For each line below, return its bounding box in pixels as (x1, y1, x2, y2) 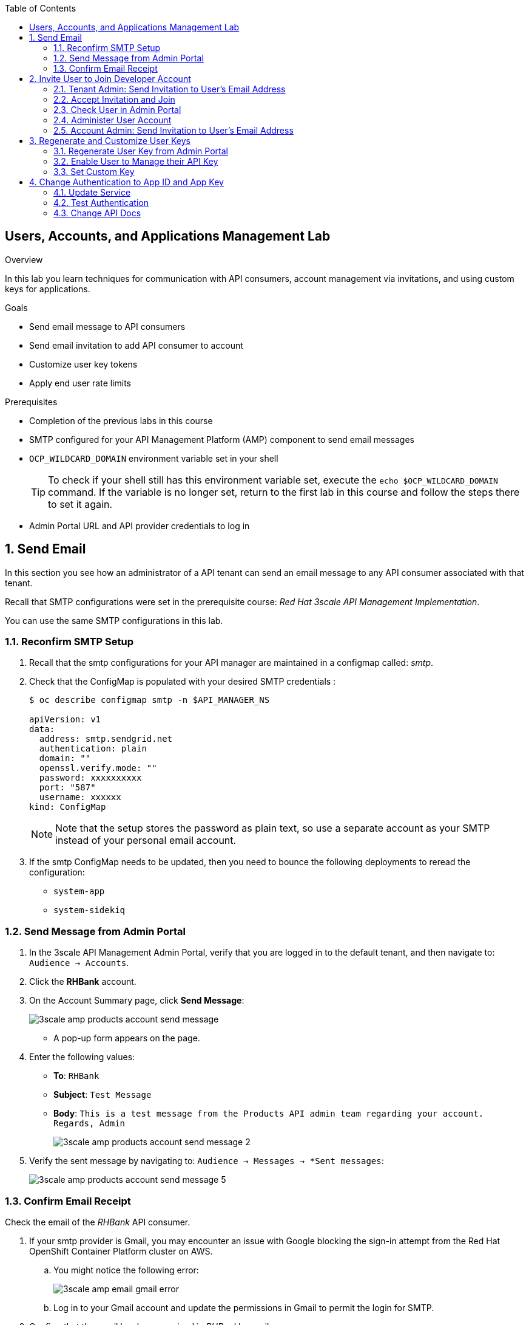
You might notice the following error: (53, 1264, 199, 1275)
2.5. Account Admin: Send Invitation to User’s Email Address (53, 125, 294, 135)
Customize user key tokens (29, 358, 138, 369)
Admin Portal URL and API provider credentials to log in (29, 520, 250, 531)
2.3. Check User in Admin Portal (53, 104, 181, 115)
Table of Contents (5, 3, 76, 13)
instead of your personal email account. (55, 834, 237, 847)
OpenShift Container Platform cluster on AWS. (29, 1245, 213, 1256)
